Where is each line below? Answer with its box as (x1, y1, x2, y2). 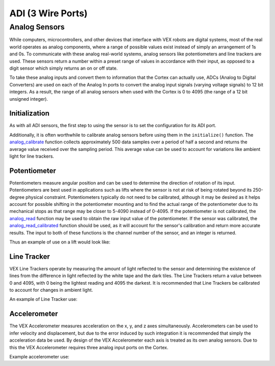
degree (9, 194, 25, 200)
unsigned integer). (9, 96, 48, 102)
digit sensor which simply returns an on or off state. (9, 65, 118, 71)
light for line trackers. (9, 153, 54, 159)
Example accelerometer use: (9, 353, 70, 359)
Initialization (9, 109, 50, 118)
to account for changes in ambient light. (9, 287, 93, 293)
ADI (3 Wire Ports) (9, 8, 88, 19)
